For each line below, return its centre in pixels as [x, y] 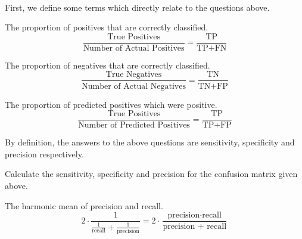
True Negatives [134, 75]
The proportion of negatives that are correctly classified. [108, 65]
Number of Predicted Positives [134, 125]
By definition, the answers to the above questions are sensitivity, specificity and [150, 142]
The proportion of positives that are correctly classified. [107, 27]
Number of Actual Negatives [134, 86]
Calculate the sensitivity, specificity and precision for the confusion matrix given [151, 174]
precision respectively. [44, 153]
